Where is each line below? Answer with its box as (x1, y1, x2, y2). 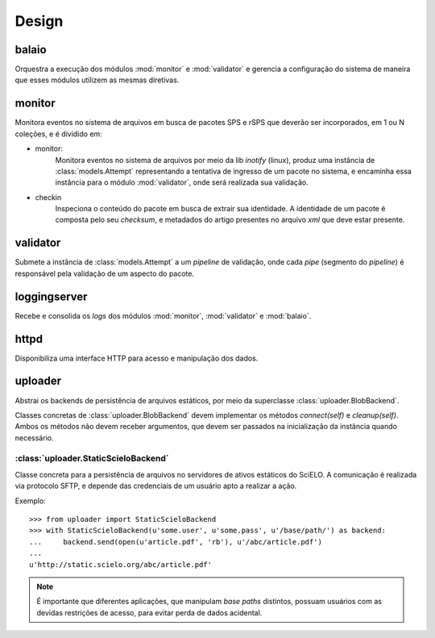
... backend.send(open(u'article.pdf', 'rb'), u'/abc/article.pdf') (29, 537, 322, 546)
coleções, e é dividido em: (14, 129, 102, 139)
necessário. (14, 432, 54, 443)
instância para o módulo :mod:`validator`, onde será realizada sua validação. (55, 177, 309, 187)
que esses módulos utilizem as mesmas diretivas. (14, 75, 180, 85)
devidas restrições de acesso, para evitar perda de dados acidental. (36, 607, 263, 617)
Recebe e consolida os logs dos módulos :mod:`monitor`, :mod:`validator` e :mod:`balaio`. (14, 311, 312, 320)
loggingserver (14, 290, 88, 303)
